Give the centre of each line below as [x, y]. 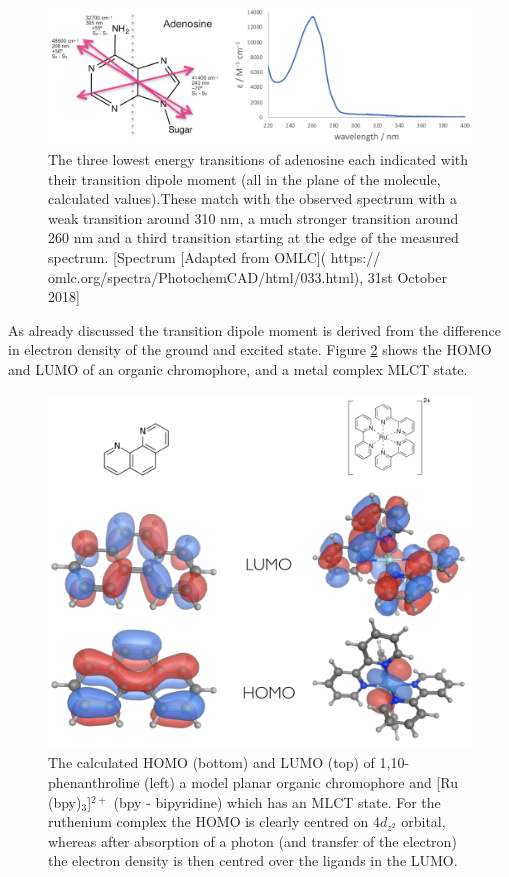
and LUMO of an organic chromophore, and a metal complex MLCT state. [238, 369]
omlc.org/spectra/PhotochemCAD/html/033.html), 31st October [247, 276]
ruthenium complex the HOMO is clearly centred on [208, 821]
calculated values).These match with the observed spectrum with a [253, 198]
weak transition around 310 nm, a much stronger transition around [253, 217]
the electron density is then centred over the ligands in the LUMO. [253, 860]
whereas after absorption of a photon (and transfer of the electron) [252, 840]
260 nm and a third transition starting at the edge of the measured [253, 237]
